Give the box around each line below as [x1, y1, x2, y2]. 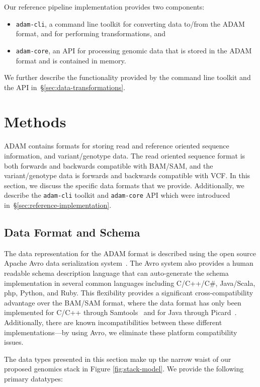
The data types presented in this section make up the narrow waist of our [4, 353, 231, 364]
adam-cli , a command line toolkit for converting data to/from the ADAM [16, 18, 245, 29]
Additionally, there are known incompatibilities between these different [4, 317, 222, 327]
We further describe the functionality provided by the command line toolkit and [4, 72, 251, 83]
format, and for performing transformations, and [16, 28, 165, 39]
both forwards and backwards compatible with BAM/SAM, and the [4, 160, 213, 171]
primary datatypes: [4, 373, 63, 383]
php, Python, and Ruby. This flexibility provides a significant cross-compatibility [4, 287, 253, 298]
